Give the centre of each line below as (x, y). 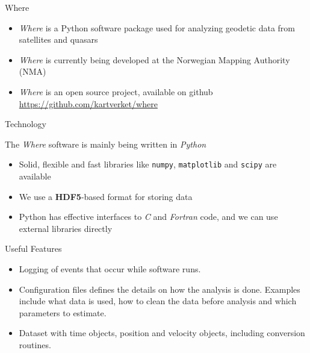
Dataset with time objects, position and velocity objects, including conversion (162, 333)
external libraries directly (66, 228)
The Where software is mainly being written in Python (106, 144)
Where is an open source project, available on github (116, 91)
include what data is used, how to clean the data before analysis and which (158, 301)
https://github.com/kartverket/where (88, 103)
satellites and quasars (58, 39)
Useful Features (33, 248)
